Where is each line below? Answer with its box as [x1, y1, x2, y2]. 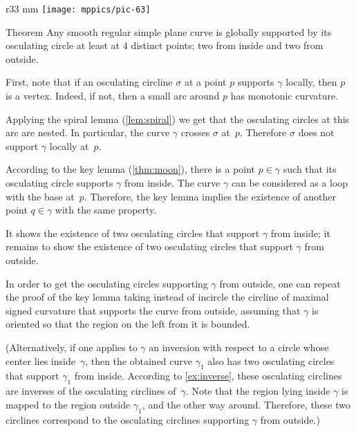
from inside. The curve [124, 176, 221, 189]
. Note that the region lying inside [185, 384, 330, 398]
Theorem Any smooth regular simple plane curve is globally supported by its [6, 24, 332, 39]
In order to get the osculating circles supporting [6, 276, 208, 290]
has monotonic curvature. [230, 88, 339, 103]
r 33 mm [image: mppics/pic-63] [6, 1, 151, 15]
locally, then [285, 75, 337, 89]
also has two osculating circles [207, 353, 335, 368]
